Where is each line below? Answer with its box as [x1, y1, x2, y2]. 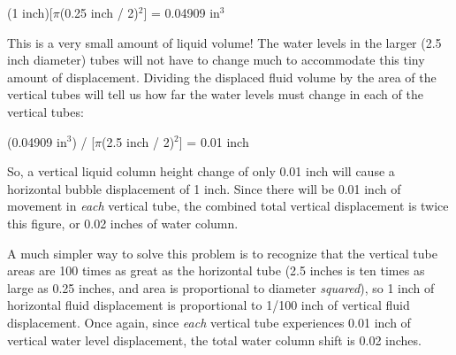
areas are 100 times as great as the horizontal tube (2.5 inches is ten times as [7, 261, 425, 280]
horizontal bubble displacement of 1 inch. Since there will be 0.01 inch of [7, 179, 401, 197]
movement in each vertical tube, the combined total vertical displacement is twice [7, 197, 449, 215]
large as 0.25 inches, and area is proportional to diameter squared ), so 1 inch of [7, 278, 435, 297]
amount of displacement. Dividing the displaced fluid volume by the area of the [7, 67, 437, 86]
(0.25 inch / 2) [59, 4, 139, 21]
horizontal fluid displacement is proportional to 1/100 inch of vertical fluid [7, 296, 410, 314]
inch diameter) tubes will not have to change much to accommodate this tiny [7, 50, 425, 69]
